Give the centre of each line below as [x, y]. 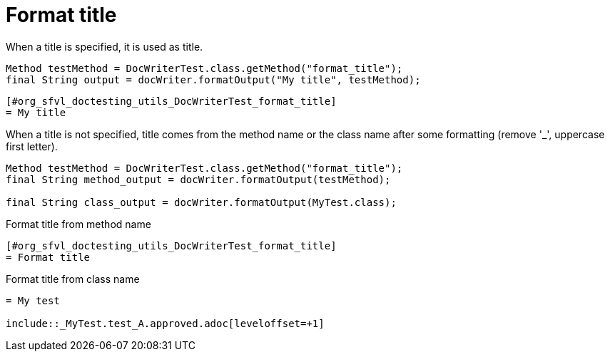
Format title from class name [73, 279]
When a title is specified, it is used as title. [105, 46]
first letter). [32, 146]
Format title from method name [78, 224]
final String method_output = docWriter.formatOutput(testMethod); [198, 179]
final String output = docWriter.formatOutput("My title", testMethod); [213, 79]
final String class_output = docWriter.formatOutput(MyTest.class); [201, 202]
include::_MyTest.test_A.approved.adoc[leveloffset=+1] [165, 323]
